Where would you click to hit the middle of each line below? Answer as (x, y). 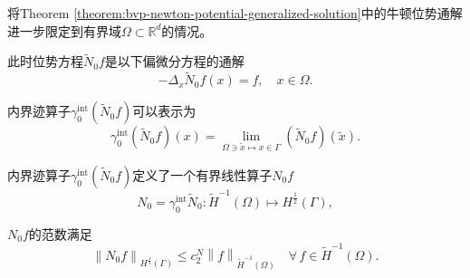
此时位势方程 (45, 61)
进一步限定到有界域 (64, 30)
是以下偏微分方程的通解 (174, 61)
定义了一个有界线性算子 (202, 175)
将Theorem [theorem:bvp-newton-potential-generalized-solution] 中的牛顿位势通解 (235, 13)
